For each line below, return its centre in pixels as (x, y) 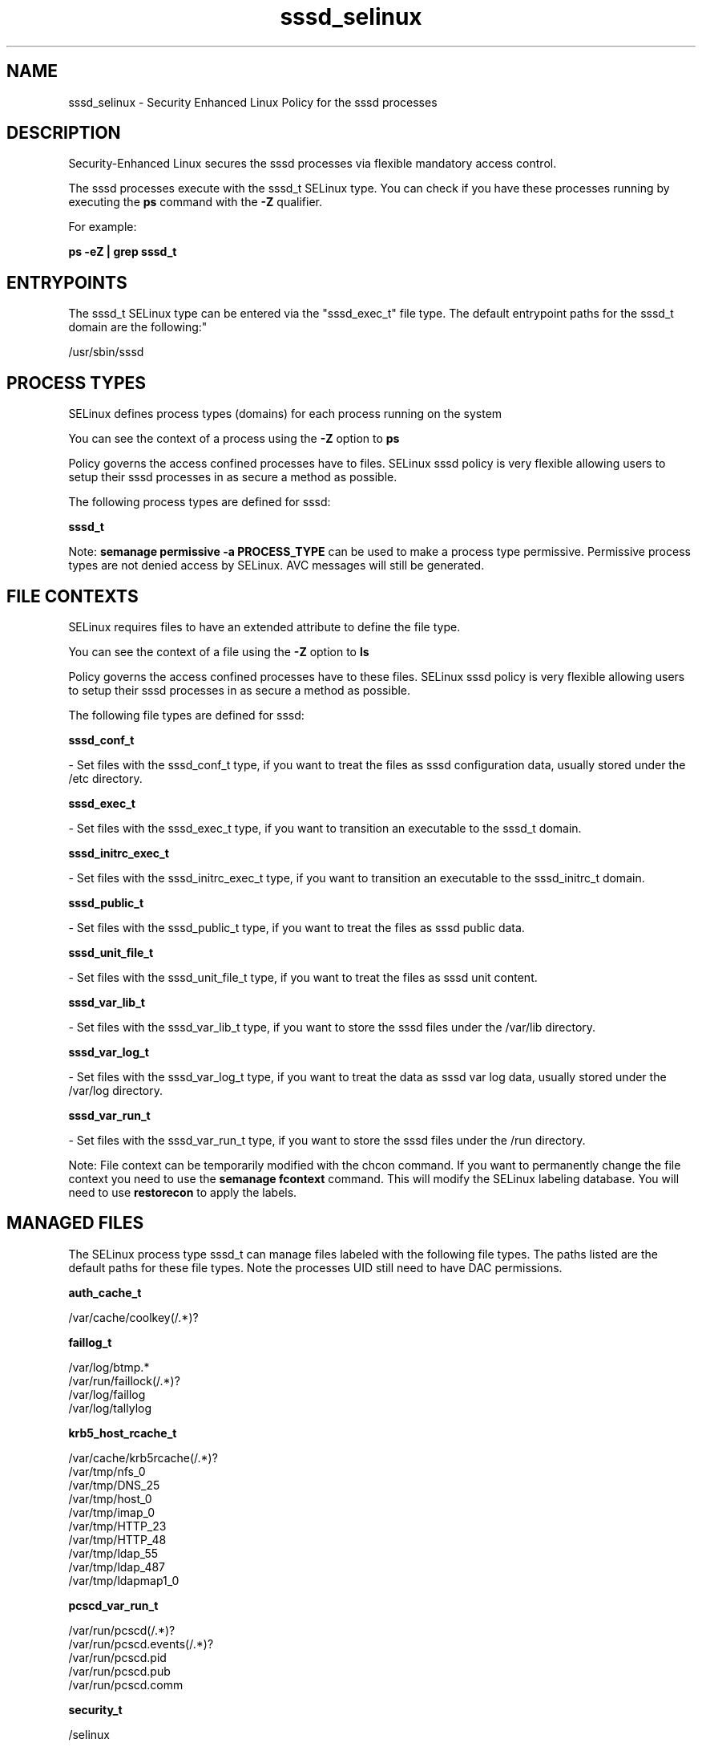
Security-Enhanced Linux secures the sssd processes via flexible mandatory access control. (313, 164)
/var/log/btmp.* (109, 1367)
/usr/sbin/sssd (106, 352)
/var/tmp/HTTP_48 (117, 1539)
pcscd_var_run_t (113, 1605)
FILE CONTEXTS (73, 596)
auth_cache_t (105, 1292)
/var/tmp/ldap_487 (117, 1567)
